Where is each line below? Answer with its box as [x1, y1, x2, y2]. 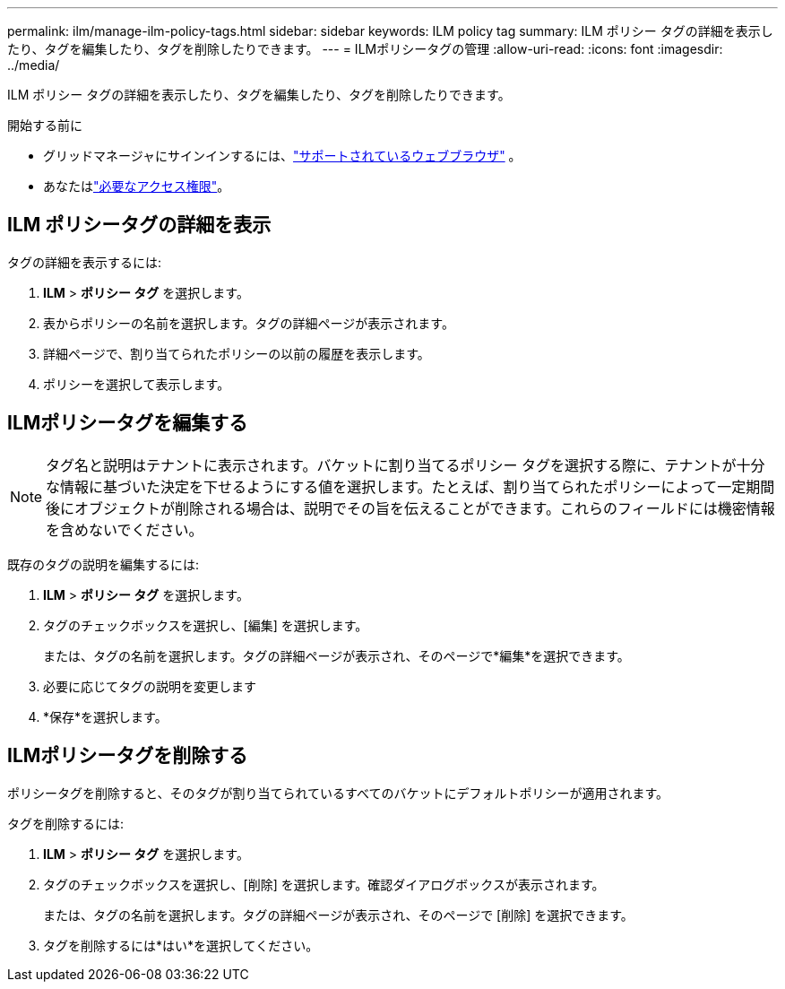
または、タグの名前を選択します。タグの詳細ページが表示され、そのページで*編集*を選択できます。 [43, 647, 630, 664]
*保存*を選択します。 [43, 708, 168, 724]
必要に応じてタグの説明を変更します [43, 678, 256, 694]
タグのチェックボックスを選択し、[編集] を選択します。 [43, 617, 368, 633]
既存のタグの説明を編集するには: [7, 556, 200, 572]
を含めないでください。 [46, 520, 203, 539]
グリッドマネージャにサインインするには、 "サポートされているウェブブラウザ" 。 [43, 148, 522, 163]
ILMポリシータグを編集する [7, 412, 248, 435]
